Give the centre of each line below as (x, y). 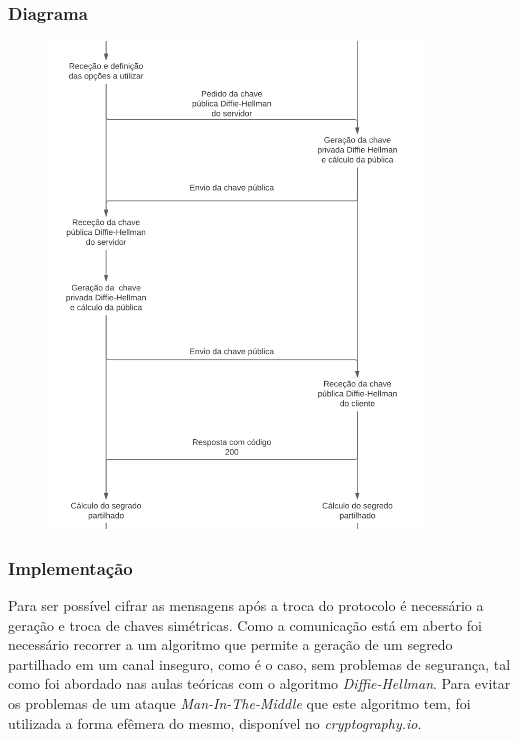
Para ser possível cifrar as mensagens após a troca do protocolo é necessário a (246, 605)
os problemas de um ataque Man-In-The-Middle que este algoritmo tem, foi (239, 703)
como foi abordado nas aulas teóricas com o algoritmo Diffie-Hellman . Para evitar (259, 683)
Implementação (70, 567)
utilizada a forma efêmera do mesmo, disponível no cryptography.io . (215, 722)
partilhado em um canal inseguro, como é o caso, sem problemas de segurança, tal (259, 663)
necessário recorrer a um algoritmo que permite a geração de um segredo (230, 644)
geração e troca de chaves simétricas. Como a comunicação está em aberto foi (245, 624)
